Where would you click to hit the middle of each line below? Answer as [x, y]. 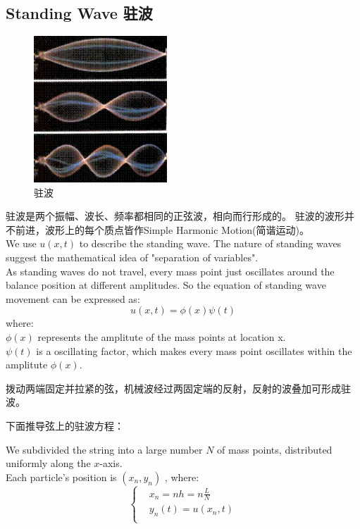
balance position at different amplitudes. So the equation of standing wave [166, 285]
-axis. [111, 463]
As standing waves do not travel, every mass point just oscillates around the [170, 271]
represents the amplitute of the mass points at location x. [162, 337]
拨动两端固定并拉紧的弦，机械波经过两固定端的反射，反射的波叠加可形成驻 [178, 388]
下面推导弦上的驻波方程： [65, 425]
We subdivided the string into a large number [104, 449]
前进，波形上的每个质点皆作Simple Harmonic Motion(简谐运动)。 [162, 229]
